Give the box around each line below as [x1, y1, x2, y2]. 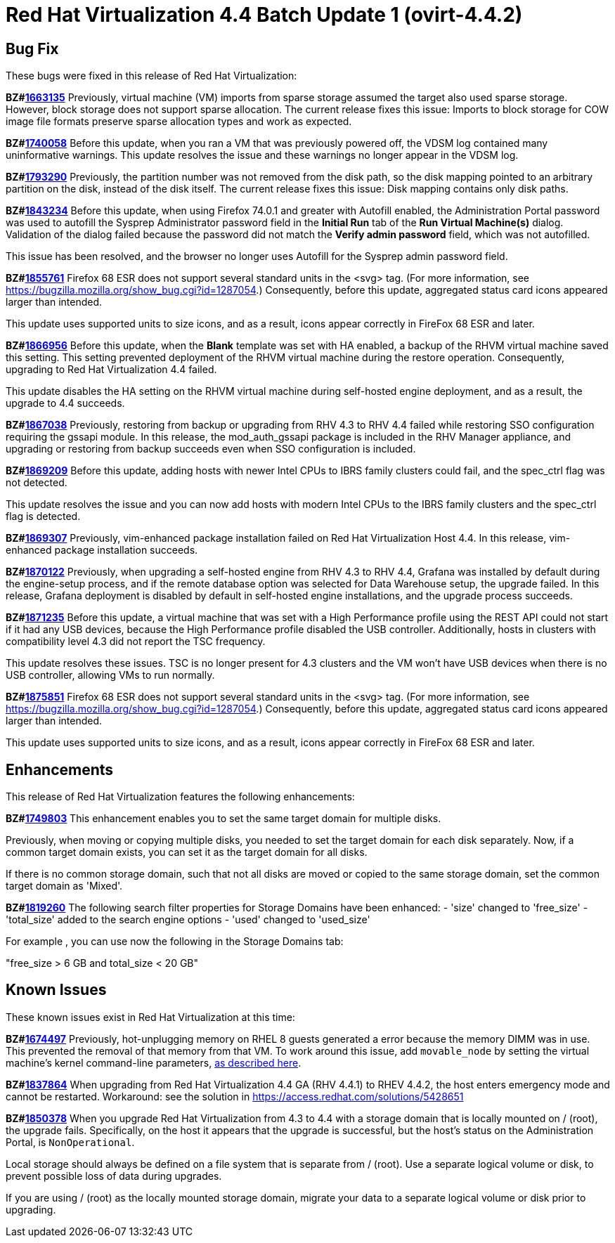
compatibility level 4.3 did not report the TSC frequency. [6, 635, 266, 648]
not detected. [6, 476, 67, 489]
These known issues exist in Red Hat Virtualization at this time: [6, 1010, 295, 1023]
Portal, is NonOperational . [6, 1135, 135, 1148]
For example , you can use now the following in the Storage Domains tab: [6, 935, 344, 948]
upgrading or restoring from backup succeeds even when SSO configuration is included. [6, 443, 416, 455]
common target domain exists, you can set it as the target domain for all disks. [6, 846, 368, 859]
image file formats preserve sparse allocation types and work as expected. [6, 115, 352, 128]
